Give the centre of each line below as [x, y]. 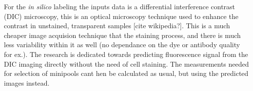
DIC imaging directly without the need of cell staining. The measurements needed [126, 64]
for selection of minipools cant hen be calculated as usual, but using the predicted [126, 73]
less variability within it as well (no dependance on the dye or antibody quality [122, 45]
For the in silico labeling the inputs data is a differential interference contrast [120, 6]
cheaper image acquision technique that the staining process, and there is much [122, 35]
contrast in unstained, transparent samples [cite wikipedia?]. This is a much [117, 26]
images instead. [27, 82]
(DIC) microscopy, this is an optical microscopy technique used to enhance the [121, 16]
